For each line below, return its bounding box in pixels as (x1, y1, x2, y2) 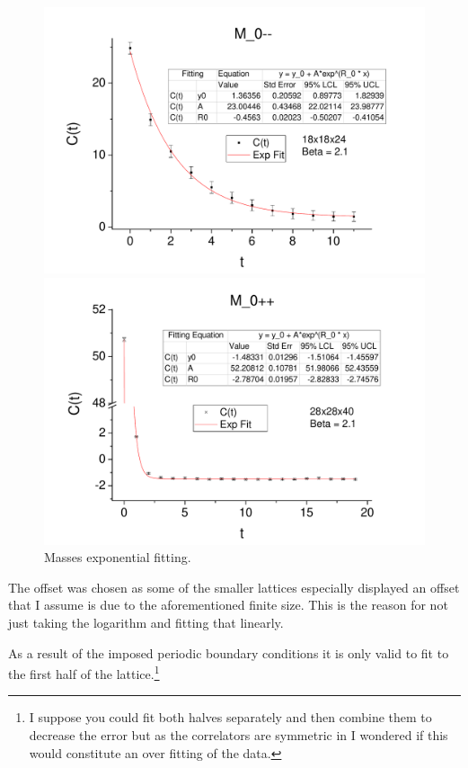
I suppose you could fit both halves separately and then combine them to (29, 708, 432, 727)
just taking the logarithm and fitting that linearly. (8, 612, 284, 631)
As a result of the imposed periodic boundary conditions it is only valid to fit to (8, 643, 449, 662)
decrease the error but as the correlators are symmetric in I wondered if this (29, 725, 448, 744)
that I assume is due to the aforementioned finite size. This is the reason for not (8, 595, 448, 614)
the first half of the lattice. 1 (8, 662, 160, 683)
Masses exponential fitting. (44, 548, 191, 567)
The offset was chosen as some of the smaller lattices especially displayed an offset (8, 577, 460, 596)
